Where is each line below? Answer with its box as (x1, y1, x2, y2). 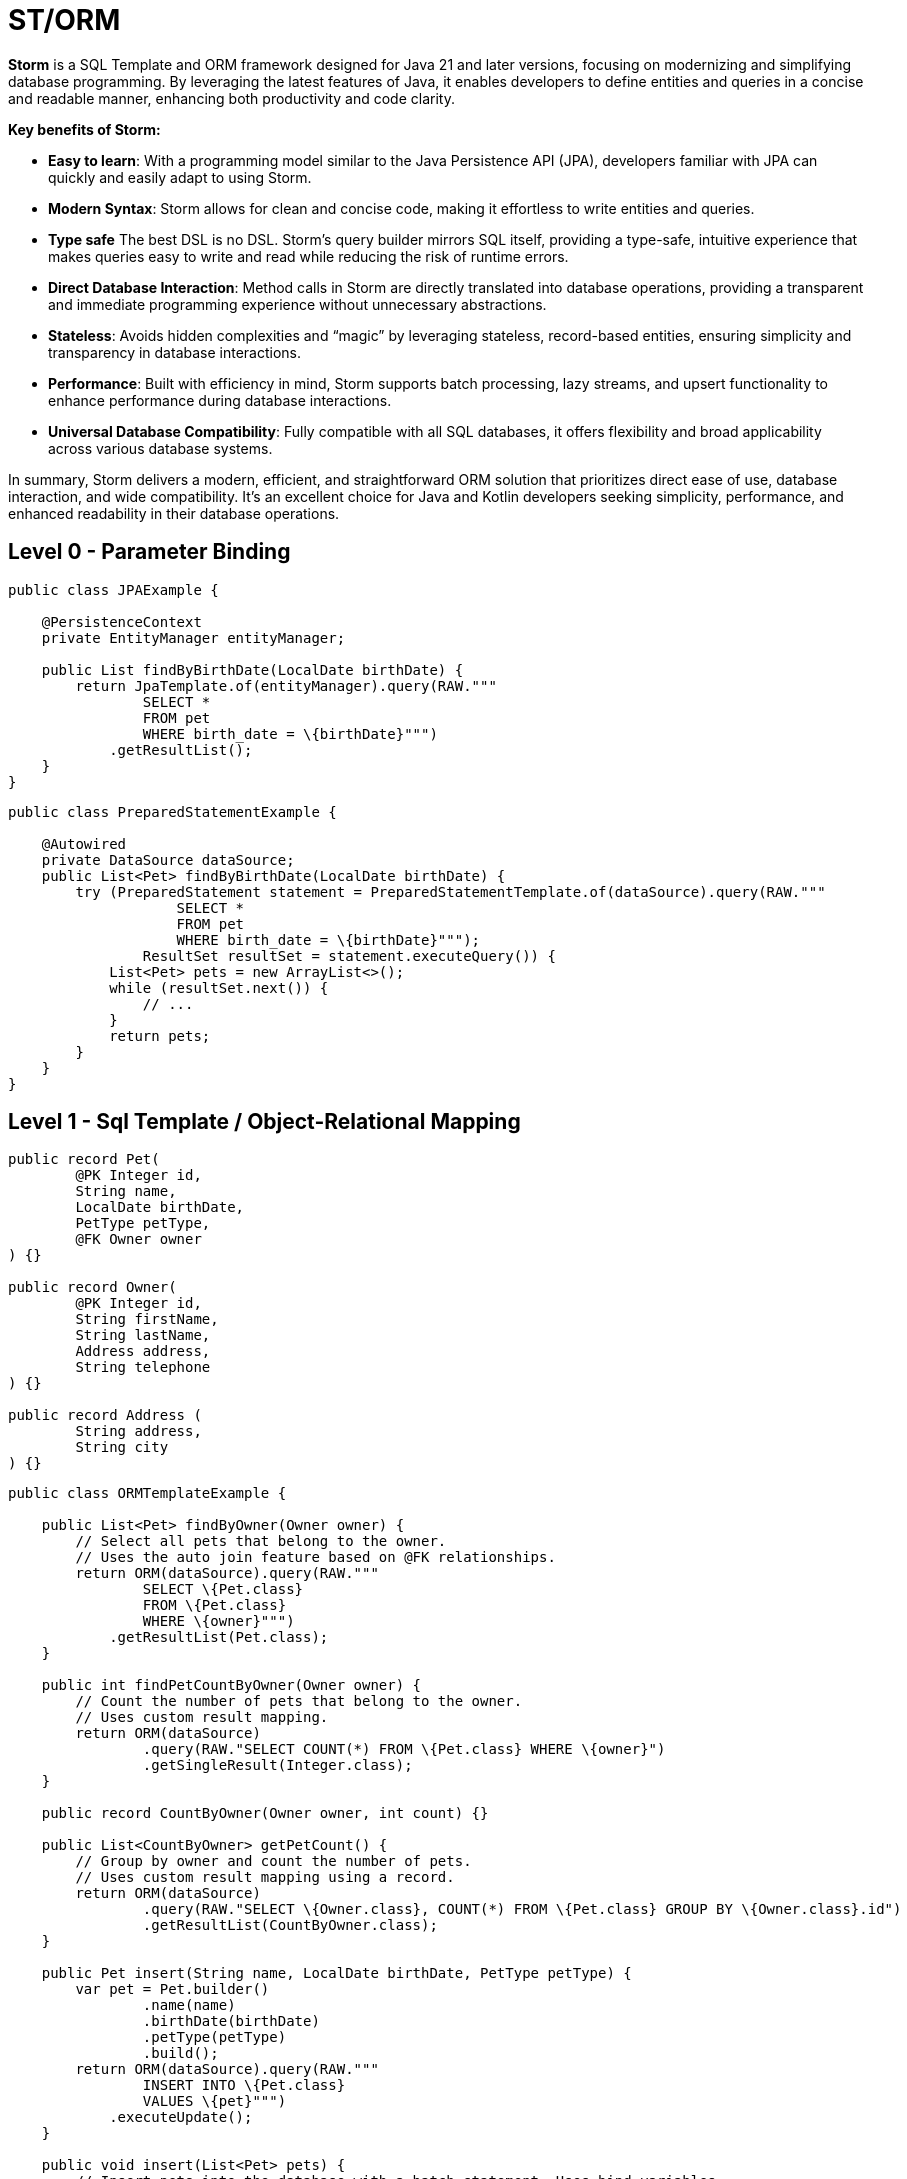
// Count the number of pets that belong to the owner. (75, 1693, 523, 1710)
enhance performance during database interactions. (48, 391, 392, 409)
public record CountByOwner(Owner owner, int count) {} (41, 1805, 489, 1822)
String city (75, 1439, 169, 1456)
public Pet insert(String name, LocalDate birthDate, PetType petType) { (41, 1965, 632, 1982)
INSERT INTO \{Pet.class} (142, 2077, 346, 2094)
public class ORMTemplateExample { (8, 1485, 287, 1502)
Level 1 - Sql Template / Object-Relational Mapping (8, 1109, 521, 1135)
